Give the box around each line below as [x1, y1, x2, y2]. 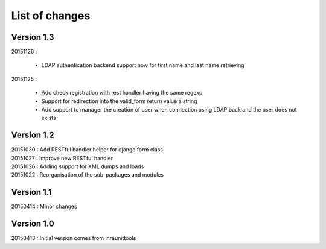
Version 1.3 [11, 32, 54, 42]
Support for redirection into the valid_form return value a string [41, 97, 197, 105]
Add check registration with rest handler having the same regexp [41, 89, 203, 96]
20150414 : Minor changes [11, 203, 78, 210]
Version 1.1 [11, 187, 53, 197]
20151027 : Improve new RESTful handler [11, 154, 113, 162]
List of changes [11, 9, 91, 22]
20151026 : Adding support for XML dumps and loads [11, 163, 144, 170]
